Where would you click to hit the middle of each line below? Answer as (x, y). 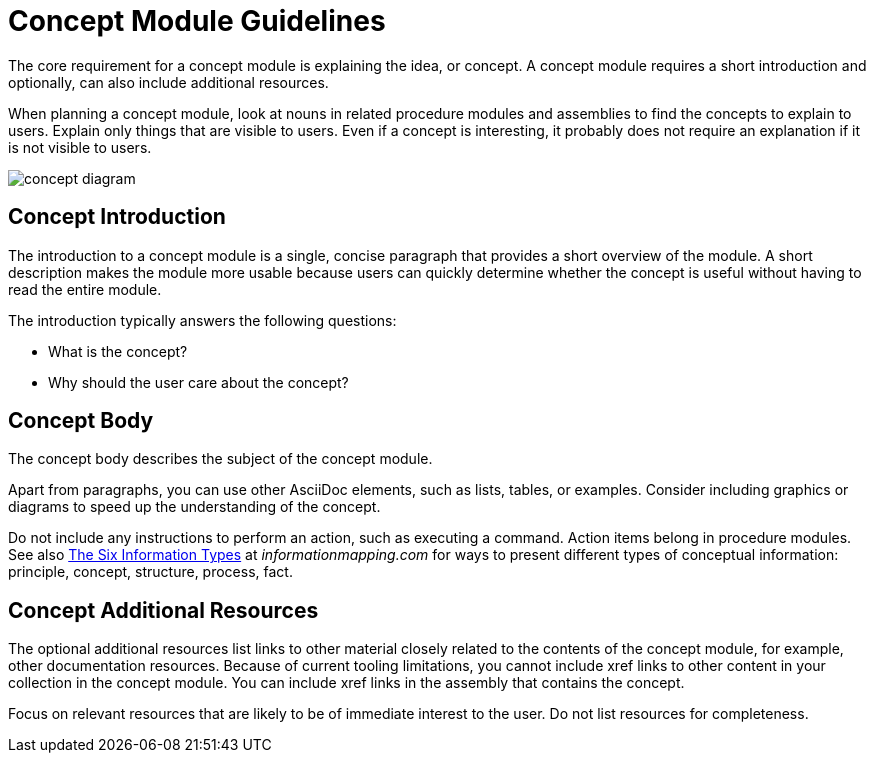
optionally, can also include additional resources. (168, 82)
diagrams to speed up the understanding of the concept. (194, 507)
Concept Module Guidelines (197, 21)
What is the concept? (118, 351)
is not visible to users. (80, 147)
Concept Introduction (117, 217)
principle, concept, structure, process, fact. (150, 572)
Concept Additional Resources (163, 610)
